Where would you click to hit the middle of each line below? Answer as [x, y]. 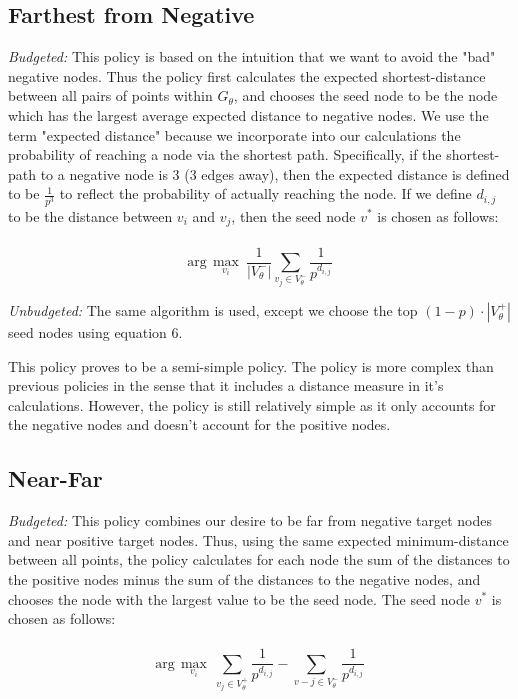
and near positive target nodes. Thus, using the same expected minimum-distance [258, 539]
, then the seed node [293, 215]
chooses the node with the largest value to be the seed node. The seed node [239, 598]
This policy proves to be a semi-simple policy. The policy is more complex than [251, 365]
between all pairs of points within [110, 95]
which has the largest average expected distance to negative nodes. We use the [248, 114]
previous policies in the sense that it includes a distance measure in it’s [226, 385]
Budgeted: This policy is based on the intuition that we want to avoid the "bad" [252, 56]
